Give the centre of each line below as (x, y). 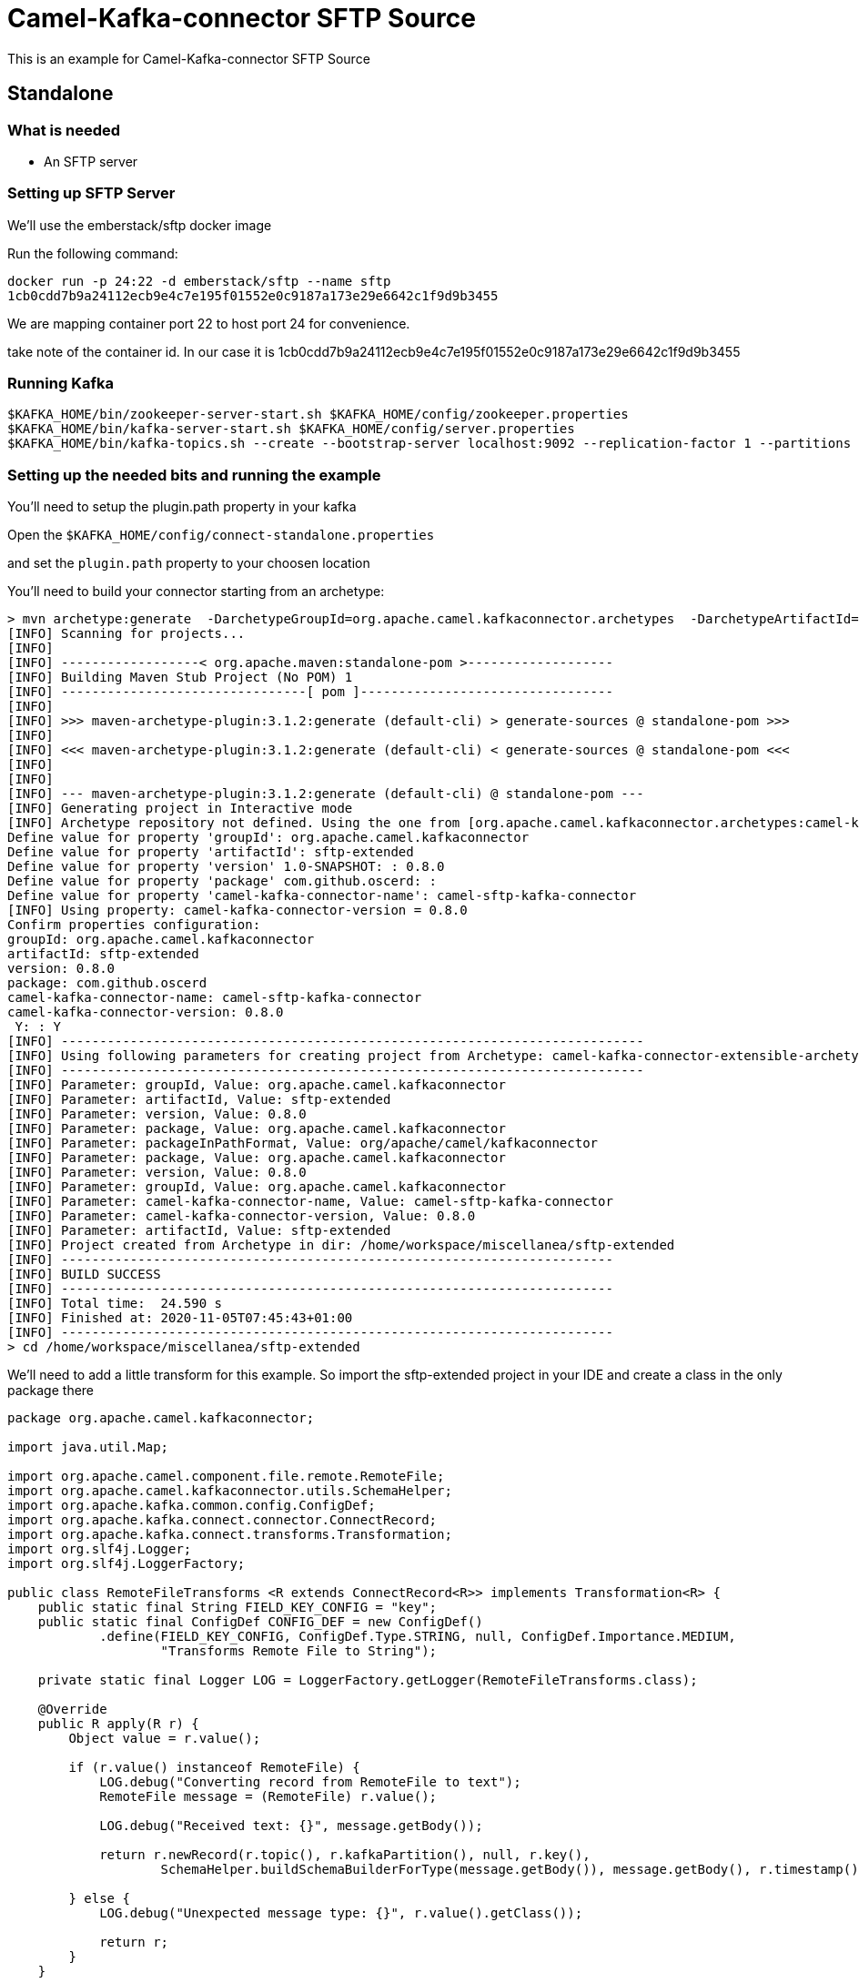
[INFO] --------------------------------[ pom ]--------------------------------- (310, 692)
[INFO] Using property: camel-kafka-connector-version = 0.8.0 (237, 911)
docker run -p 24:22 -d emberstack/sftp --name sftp (199, 281)
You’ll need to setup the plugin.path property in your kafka (182, 507)
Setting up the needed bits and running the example (194, 475)
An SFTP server (91, 161)
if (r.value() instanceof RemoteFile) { (214, 1768)
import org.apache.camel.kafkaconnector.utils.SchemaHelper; (230, 1491)
